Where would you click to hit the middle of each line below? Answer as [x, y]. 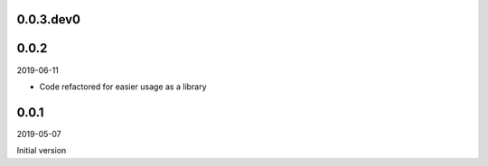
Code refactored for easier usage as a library [123, 87]
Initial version [42, 151]
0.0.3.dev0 [49, 19]
